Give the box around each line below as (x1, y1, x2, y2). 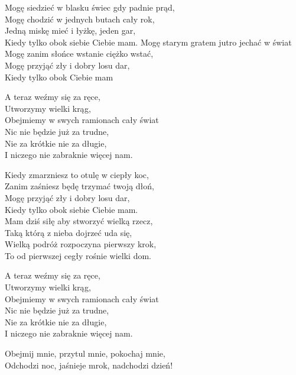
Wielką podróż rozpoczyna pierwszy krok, (5, 238, 157, 250)
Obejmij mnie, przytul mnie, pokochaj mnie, (5, 347, 165, 360)
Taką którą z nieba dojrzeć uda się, (5, 226, 132, 238)
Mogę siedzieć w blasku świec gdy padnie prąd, (5, 1, 175, 13)
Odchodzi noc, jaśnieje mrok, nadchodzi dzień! (5, 358, 173, 371)
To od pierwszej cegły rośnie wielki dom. (5, 249, 151, 261)
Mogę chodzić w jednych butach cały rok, (5, 12, 155, 25)
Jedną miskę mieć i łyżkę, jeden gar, (5, 24, 136, 37)
